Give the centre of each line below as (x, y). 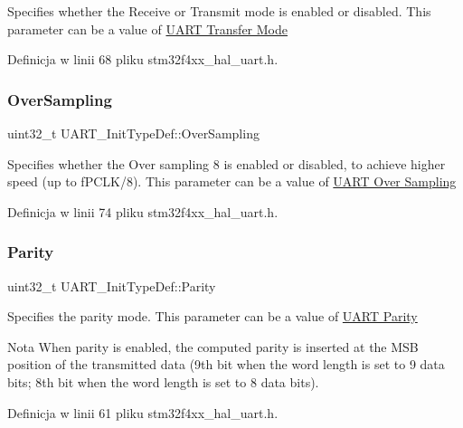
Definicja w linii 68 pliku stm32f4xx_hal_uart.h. (143, 59)
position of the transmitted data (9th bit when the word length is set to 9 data (226, 364)
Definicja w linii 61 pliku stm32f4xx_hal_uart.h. (143, 412)
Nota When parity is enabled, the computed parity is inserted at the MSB (213, 346)
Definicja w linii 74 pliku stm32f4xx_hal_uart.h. (143, 211)
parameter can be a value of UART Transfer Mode (147, 29)
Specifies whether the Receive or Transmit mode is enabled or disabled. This (219, 11)
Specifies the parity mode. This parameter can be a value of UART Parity (213, 316)
